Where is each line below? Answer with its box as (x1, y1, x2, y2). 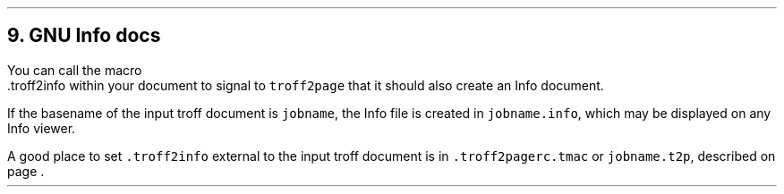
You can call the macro (7, 62, 142, 78)
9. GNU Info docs (7, 24, 161, 47)
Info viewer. (7, 120, 76, 136)
